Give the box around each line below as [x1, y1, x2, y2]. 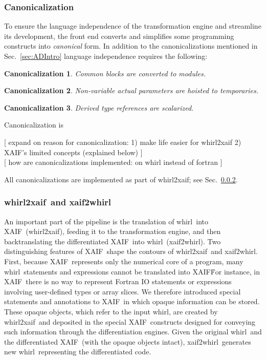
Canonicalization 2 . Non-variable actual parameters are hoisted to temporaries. [4, 85, 259, 96]
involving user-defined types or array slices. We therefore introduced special [4, 286, 241, 297]
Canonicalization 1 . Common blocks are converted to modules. [4, 68, 206, 78]
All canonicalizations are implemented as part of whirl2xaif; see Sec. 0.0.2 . [4, 174, 238, 184]
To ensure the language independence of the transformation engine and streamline [4, 20, 261, 31]
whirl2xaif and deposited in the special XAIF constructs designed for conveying [4, 316, 256, 327]
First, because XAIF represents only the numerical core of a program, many [4, 256, 243, 266]
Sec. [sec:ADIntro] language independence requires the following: [4, 51, 208, 61]
